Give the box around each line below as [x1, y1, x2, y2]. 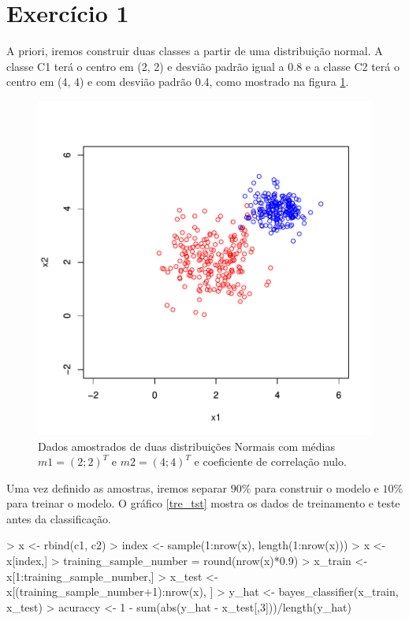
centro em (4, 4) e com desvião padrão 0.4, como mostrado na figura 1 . [6, 73, 349, 90]
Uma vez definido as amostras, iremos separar [6, 479, 228, 496]
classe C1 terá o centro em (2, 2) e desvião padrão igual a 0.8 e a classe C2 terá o [6, 58, 400, 74]
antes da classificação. [6, 510, 111, 526]
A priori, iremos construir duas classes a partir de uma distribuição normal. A [6, 43, 383, 59]
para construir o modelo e [255, 479, 379, 496]
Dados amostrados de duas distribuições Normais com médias [38, 437, 335, 454]
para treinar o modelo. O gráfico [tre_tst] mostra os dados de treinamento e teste [6, 495, 400, 511]
